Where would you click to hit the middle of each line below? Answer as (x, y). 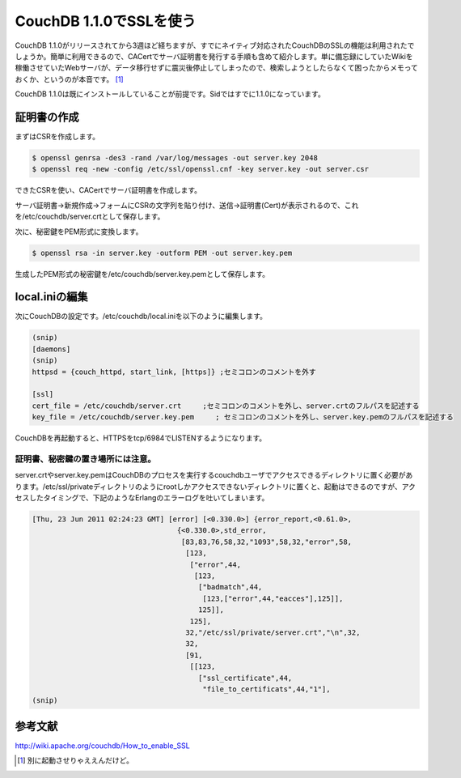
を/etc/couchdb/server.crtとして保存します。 (90, 217)
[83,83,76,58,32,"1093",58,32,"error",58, (266, 542)
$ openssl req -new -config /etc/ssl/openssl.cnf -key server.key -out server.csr (201, 169)
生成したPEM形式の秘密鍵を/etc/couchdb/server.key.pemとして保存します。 (142, 274)
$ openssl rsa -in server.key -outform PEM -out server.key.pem (162, 253)
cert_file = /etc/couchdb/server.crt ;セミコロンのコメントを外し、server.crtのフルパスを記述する (226, 406)
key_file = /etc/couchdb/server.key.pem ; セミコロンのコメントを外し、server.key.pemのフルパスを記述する (243, 417)
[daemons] (51, 349)
